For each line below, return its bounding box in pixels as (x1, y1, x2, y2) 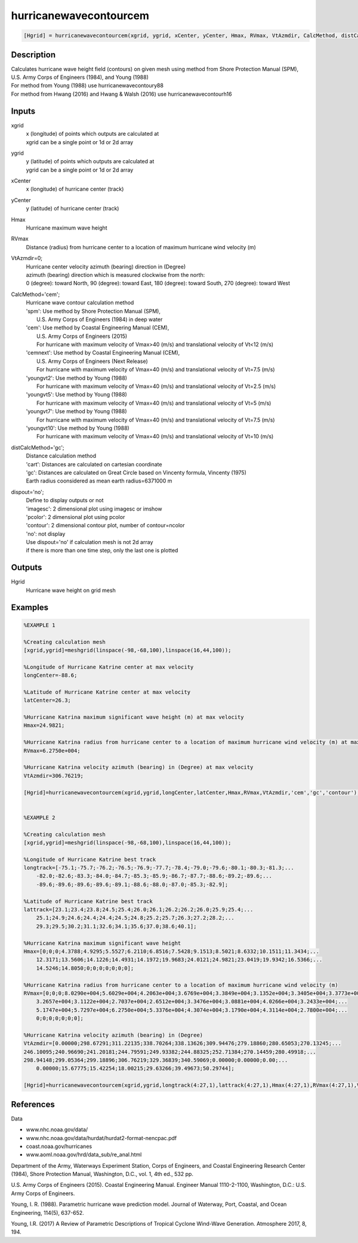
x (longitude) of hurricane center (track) (26, 185, 124, 193)
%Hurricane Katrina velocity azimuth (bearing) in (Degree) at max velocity (23, 764, 254, 771)
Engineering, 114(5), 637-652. (11, 1209, 85, 1216)
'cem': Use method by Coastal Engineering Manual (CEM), (26, 324, 169, 331)
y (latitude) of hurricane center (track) (26, 205, 119, 212)
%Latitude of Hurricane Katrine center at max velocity (23, 688, 191, 695)
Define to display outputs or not (26, 497, 104, 504)
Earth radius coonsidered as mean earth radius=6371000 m (26, 477, 172, 484)
